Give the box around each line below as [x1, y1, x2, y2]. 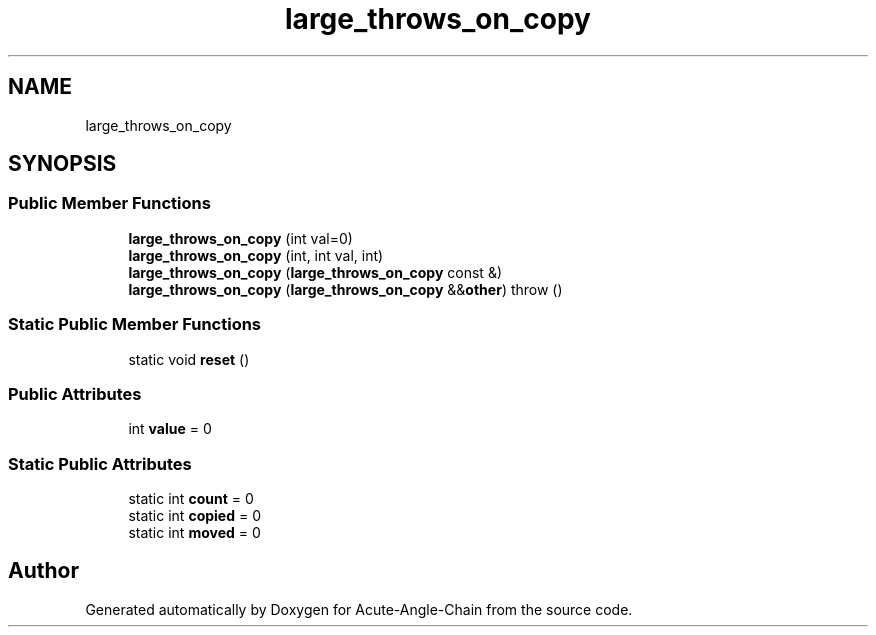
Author [8, 558, 79, 584]
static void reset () [128, 350, 250, 368]
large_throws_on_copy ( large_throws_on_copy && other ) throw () [128, 280, 563, 298]
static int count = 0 [128, 490, 254, 508]
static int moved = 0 [128, 524, 261, 542]
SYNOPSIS [8, 151, 117, 177]
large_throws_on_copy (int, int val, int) [128, 246, 384, 264]
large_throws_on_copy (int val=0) [128, 229, 353, 247]
